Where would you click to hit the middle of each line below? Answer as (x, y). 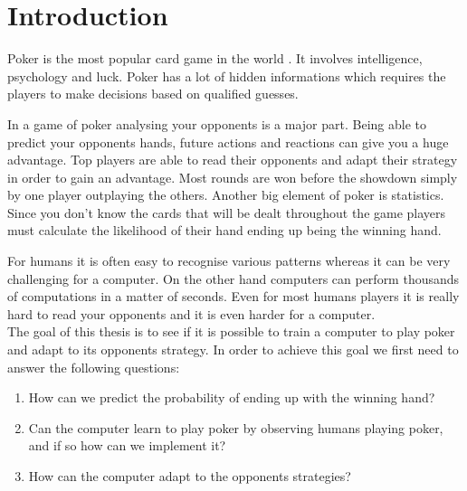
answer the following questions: (94, 367)
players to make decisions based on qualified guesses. (153, 94)
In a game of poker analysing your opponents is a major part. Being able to (217, 123)
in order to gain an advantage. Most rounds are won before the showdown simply (233, 177)
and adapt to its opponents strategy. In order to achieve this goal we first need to (233, 349)
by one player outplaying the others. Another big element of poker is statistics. (226, 195)
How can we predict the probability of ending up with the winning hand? (232, 397)
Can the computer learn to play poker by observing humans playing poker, (236, 427)
